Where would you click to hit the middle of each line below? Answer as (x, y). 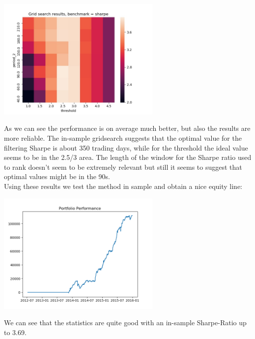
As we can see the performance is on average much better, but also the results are (127, 128)
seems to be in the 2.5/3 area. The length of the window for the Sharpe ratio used (128, 157)
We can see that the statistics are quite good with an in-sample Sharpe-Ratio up (125, 323)
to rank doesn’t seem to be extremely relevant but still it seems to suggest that (123, 167)
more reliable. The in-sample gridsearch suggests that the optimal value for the (123, 138)
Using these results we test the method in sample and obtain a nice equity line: (123, 186)
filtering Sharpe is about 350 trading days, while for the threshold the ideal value (126, 147)
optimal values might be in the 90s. (57, 176)
